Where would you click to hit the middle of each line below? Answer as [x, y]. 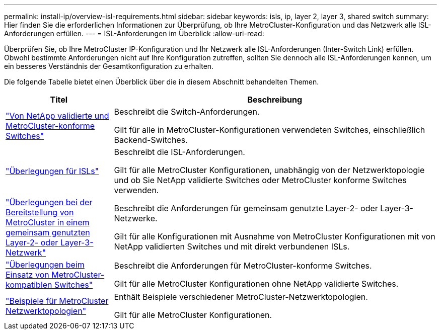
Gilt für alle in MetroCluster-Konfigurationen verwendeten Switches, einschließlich [270, 130]
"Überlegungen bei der [49, 202]
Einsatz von [27, 275]
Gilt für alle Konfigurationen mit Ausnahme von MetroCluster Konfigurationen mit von [275, 236]
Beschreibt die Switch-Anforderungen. [187, 112]
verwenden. [136, 190]
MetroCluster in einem [48, 222]
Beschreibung [275, 100]
